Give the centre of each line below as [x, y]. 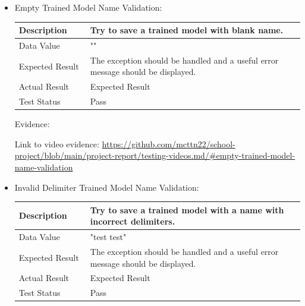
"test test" [108, 237]
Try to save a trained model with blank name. [187, 30]
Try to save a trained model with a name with [187, 209]
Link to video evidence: [57, 143]
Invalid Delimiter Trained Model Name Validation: [107, 187]
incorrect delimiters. [133, 221]
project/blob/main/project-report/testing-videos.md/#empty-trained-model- [155, 155]
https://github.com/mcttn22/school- [169, 143]
